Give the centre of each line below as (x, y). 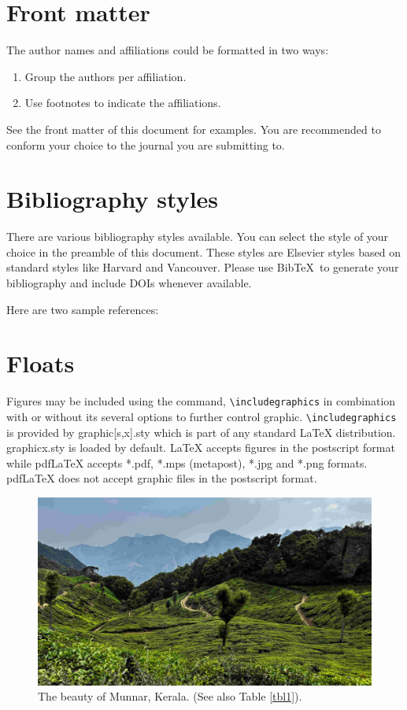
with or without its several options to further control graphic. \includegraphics (202, 416)
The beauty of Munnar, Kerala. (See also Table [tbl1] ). (170, 696)
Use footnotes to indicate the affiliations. (123, 103)
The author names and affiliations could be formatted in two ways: (168, 50)
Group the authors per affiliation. (105, 76)
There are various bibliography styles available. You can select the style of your (198, 237)
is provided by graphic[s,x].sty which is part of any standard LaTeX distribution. (201, 432)
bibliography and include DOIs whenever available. (129, 283)
